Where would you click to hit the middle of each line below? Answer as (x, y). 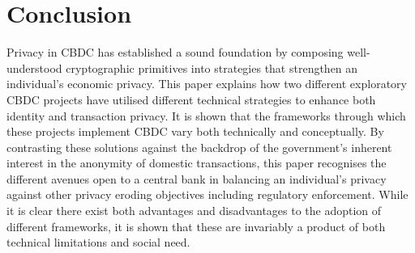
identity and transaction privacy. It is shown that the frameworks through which (206, 115)
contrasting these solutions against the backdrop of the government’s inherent (199, 147)
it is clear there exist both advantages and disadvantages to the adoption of (194, 211)
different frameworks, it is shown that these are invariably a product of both (196, 226)
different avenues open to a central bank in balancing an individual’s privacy (197, 178)
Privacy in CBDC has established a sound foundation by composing (175, 52)
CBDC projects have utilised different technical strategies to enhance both (191, 99)
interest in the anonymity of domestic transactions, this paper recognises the (197, 163)
